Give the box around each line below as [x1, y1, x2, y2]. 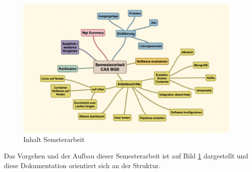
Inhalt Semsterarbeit [23, 134, 85, 144]
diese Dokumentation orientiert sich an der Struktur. [4, 160, 161, 170]
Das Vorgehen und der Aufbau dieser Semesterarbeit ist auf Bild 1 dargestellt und [4, 151, 249, 161]
